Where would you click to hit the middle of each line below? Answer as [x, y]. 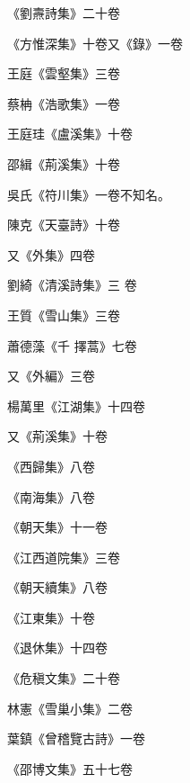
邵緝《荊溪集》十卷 [64, 163]
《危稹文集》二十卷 [64, 678]
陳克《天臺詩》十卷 [64, 225]
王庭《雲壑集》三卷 [64, 73]
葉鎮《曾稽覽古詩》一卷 [76, 738]
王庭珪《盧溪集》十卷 [70, 134]
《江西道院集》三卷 [64, 557]
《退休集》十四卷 [57, 648]
